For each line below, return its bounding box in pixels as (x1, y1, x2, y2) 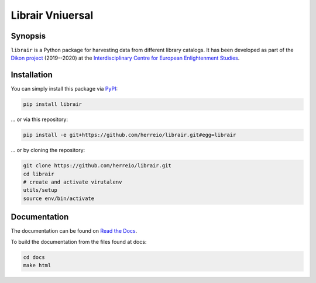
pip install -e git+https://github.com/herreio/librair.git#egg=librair (23, 132, 236, 139)
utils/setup (23, 187, 58, 194)
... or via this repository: (11, 116, 68, 123)
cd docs (23, 254, 45, 260)
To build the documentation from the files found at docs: (11, 238, 147, 245)
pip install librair (23, 101, 82, 108)
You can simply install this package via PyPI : (11, 85, 118, 92)
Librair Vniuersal (11, 9, 94, 22)
